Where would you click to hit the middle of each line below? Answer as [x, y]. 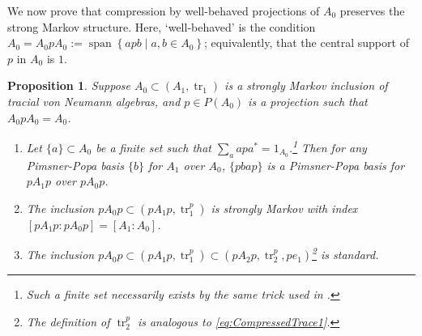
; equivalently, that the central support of [306, 43]
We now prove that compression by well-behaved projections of [164, 11]
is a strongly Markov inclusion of [306, 85]
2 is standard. [345, 253]
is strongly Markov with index [284, 208]
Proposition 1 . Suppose [69, 85]
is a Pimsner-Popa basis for [336, 165]
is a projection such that [308, 101]
